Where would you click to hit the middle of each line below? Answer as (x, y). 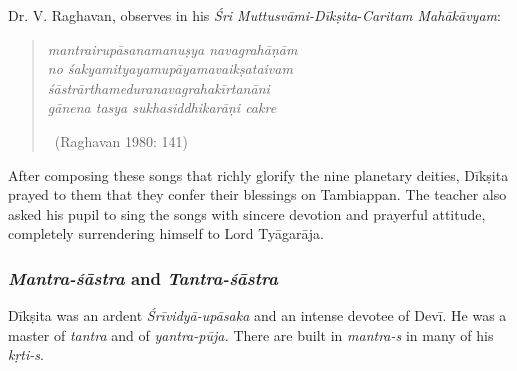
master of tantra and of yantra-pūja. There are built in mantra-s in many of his (251, 334)
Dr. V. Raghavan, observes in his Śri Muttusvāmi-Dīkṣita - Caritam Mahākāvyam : (254, 15)
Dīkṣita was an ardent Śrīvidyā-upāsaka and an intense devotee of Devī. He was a (257, 315)
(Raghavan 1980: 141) (121, 140)
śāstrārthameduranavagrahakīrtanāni (158, 87)
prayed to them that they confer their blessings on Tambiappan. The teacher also (257, 194)
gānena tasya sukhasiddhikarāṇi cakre (162, 107)
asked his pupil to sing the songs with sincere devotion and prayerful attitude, (247, 213)
